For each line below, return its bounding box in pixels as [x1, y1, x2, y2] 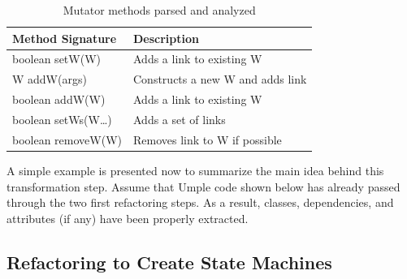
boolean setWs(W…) [12, 110, 112, 127]
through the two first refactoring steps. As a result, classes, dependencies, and [6, 194, 394, 211]
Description [133, 29, 200, 46]
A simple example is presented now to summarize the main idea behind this [6, 161, 384, 178]
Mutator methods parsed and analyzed [63, 2, 256, 18]
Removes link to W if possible [133, 131, 282, 148]
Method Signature [12, 29, 117, 46]
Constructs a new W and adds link [133, 71, 307, 88]
